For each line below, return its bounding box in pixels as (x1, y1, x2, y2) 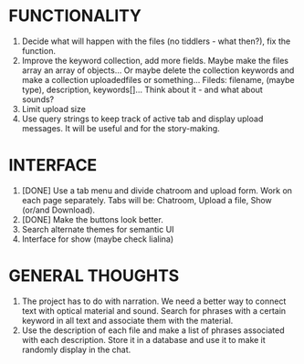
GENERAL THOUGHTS (8, 265, 180, 286)
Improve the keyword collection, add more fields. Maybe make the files (21, 55, 289, 66)
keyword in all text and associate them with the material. (21, 315, 234, 326)
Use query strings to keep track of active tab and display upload (21, 113, 264, 124)
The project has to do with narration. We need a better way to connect (21, 296, 287, 307)
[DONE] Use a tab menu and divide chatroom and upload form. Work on (21, 184, 293, 196)
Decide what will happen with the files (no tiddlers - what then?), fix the (21, 36, 291, 47)
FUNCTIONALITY (8, 5, 142, 26)
